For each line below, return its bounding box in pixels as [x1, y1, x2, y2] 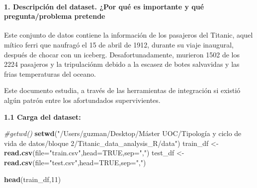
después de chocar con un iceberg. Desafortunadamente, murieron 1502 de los [4, 49, 240, 59]
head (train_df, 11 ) [4, 174, 61, 184]
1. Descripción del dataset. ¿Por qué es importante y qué [4, 1, 204, 11]
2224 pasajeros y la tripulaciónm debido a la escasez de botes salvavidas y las [4, 59, 240, 69]
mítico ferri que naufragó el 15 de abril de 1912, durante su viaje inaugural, [4, 39, 234, 49]
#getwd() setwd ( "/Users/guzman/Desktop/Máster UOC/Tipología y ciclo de [4, 128, 242, 139]
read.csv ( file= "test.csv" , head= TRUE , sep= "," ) [4, 157, 146, 167]
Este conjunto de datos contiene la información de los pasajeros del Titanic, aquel [4, 30, 253, 40]
